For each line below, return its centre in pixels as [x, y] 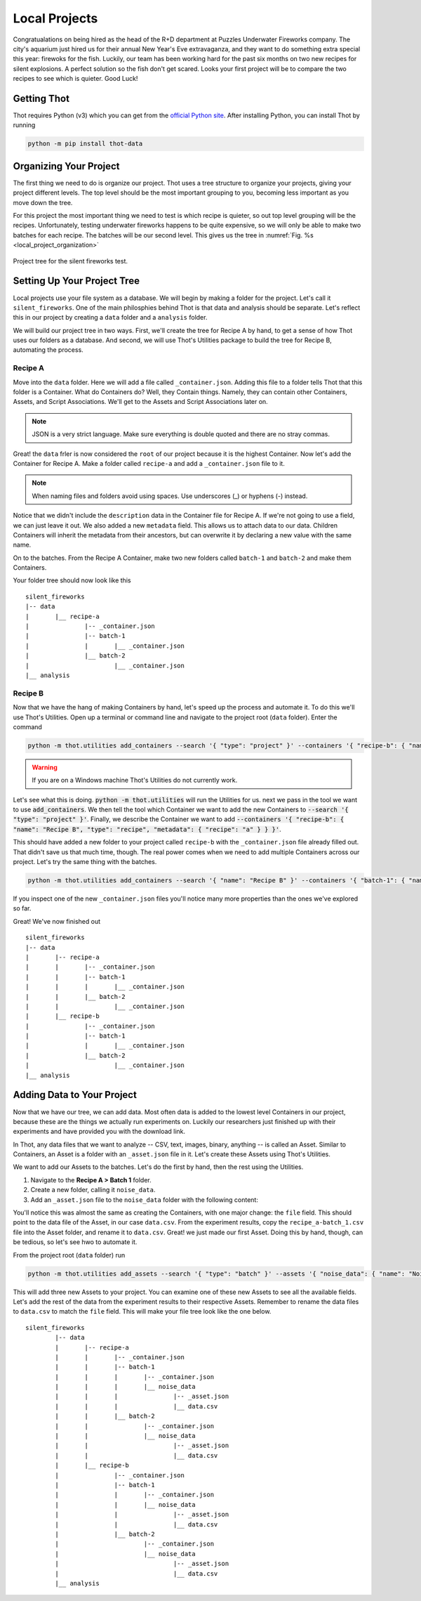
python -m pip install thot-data [85, 144]
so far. [22, 908]
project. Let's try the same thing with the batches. [85, 862]
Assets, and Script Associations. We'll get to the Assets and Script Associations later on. [140, 402]
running [24, 125]
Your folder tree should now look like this [72, 580]
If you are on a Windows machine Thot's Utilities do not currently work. [135, 780]
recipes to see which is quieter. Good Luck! [75, 79]
